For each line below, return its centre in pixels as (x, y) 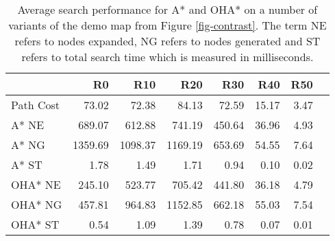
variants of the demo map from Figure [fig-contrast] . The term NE (167, 25)
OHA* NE (36, 184)
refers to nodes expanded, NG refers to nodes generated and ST (167, 41)
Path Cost (35, 105)
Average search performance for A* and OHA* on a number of (167, 9)
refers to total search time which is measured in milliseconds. (167, 57)
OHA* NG (37, 204)
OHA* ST (35, 224)
